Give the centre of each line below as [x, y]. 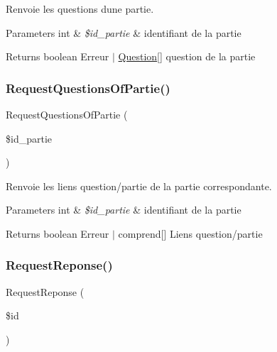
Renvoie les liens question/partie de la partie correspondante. [139, 186]
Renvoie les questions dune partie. [80, 9]
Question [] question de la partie [187, 56]
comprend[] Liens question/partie [190, 233]
